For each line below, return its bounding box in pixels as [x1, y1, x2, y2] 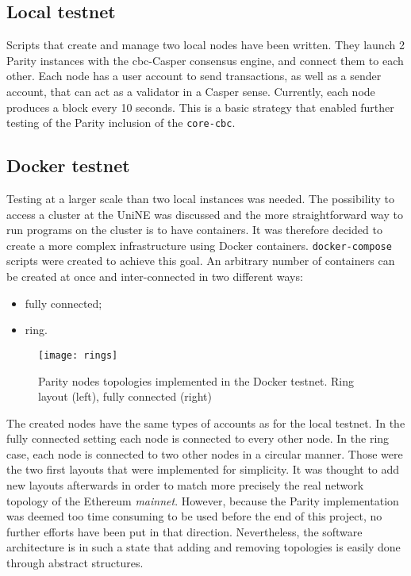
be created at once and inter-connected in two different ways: [6, 268, 303, 285]
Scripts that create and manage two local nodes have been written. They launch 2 [6, 36, 405, 53]
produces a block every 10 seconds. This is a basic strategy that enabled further [6, 98, 394, 115]
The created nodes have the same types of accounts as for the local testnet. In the [6, 414, 405, 431]
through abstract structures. [6, 555, 144, 571]
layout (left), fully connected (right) [38, 388, 213, 405]
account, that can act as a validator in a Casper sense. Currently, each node [6, 83, 375, 99]
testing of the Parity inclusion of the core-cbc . [6, 114, 236, 131]
